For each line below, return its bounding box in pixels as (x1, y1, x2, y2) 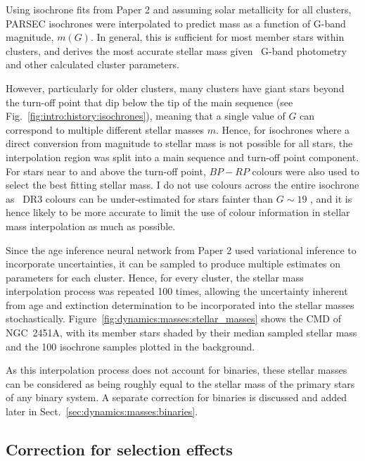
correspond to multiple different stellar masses (6, 122, 205, 137)
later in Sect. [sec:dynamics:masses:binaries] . (6, 404, 198, 419)
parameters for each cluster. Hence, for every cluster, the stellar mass (6, 270, 304, 284)
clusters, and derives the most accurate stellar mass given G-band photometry (6, 43, 347, 58)
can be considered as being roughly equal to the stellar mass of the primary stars (6, 376, 355, 391)
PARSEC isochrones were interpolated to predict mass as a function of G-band (6, 15, 346, 30)
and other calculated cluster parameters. (6, 57, 179, 72)
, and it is (310, 191, 352, 206)
